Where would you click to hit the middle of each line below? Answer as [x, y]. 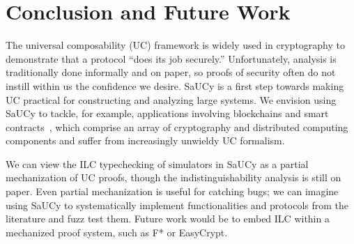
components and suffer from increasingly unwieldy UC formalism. [145, 140]
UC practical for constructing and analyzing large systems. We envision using [171, 99]
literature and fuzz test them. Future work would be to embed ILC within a [168, 219]
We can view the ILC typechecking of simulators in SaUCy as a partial [157, 163]
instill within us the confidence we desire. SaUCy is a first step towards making [175, 85]
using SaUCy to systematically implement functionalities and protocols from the [177, 205]
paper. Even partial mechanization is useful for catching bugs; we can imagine [172, 191]
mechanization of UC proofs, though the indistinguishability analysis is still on [174, 177]
